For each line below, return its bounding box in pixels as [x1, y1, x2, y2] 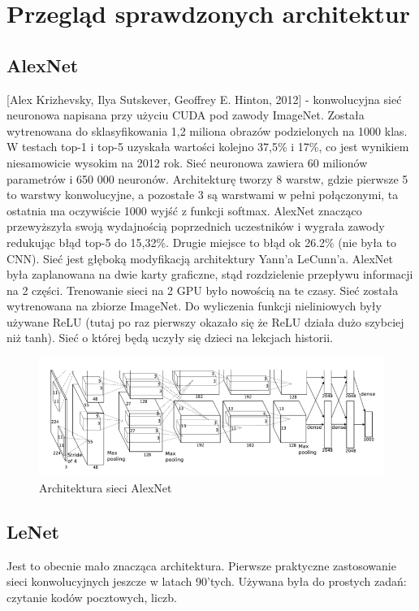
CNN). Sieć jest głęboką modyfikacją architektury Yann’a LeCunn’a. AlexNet [6, 249, 394, 266]
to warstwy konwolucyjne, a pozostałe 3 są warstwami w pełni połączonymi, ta [6, 186, 399, 203]
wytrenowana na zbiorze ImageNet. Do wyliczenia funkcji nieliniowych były [6, 297, 382, 314]
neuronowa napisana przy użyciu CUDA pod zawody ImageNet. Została [6, 106, 365, 123]
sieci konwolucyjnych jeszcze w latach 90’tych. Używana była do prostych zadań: [6, 573, 407, 590]
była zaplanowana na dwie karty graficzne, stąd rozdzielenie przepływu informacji [6, 266, 413, 283]
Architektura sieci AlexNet [39, 479, 172, 496]
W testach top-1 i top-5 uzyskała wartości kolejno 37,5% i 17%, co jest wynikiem [6, 138, 409, 155]
